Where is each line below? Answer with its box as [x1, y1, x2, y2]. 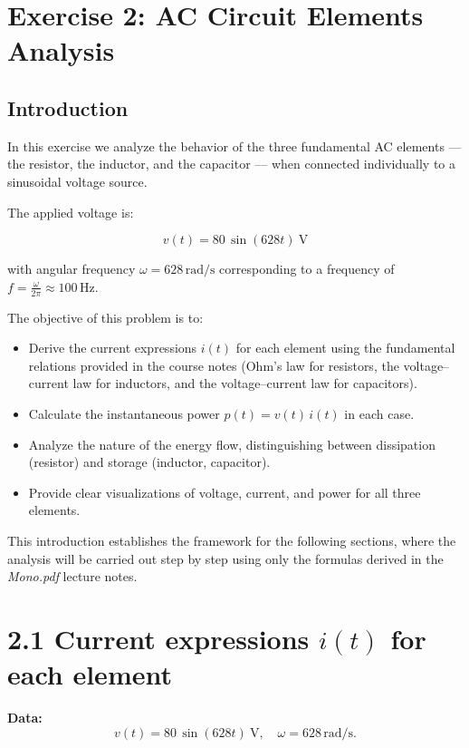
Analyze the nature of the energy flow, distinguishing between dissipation [28, 434, 435, 453]
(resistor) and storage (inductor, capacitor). [28, 452, 271, 471]
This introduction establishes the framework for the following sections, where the [7, 530, 456, 549]
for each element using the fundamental [235, 338, 455, 357]
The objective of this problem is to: [7, 307, 204, 326]
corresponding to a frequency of [219, 259, 395, 278]
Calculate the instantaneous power [28, 403, 220, 423]
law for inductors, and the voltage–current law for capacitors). [72, 374, 417, 393]
